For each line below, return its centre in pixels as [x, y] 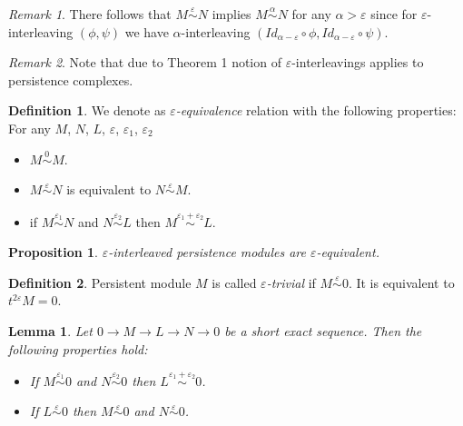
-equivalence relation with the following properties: [316, 110]
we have [147, 31]
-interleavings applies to [358, 62]
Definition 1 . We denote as [87, 110]
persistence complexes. [71, 79]
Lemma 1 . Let [50, 330]
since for [394, 14]
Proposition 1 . [53, 252]
